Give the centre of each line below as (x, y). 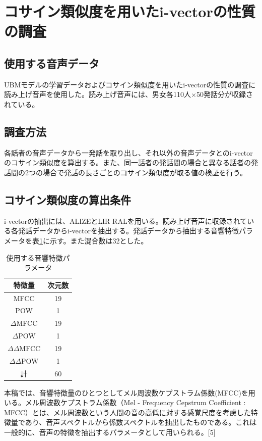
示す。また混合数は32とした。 (99, 240)
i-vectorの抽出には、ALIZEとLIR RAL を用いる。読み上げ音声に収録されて (126, 220)
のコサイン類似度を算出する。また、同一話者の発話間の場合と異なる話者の (127, 162)
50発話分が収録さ (224, 94)
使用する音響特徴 (35, 257)
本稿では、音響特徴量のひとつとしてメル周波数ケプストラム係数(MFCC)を (126, 392)
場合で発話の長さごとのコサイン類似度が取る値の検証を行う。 (145, 172)
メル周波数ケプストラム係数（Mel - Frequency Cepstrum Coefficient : (135, 402)
